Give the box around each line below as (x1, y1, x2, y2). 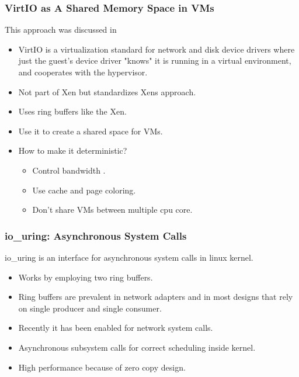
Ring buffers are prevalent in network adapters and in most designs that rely (18, 290, 293, 303)
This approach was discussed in (5, 23, 117, 36)
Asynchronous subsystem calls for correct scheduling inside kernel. (18, 341, 256, 353)
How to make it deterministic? (18, 144, 127, 157)
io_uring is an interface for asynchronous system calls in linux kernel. (5, 251, 253, 263)
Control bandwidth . (32, 164, 106, 176)
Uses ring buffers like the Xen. (18, 105, 127, 117)
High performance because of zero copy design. (18, 361, 186, 373)
